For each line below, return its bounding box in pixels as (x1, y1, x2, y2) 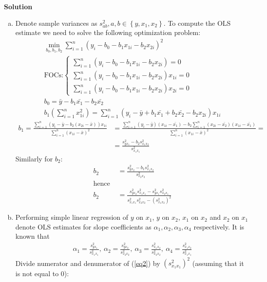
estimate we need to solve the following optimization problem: (15, 27, 201, 37)
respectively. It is (193, 221, 245, 231)
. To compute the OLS (163, 18, 231, 28)
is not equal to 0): (15, 268, 69, 279)
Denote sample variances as (15, 18, 97, 28)
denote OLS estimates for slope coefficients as (15, 221, 152, 231)
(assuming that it (192, 258, 244, 268)
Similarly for (15, 153, 53, 163)
